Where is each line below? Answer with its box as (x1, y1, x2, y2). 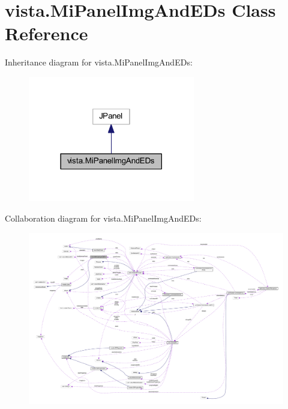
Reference (5, 21, 88, 46)
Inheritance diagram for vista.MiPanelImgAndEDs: (5, 56, 193, 68)
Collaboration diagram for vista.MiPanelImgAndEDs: (5, 212, 202, 225)
